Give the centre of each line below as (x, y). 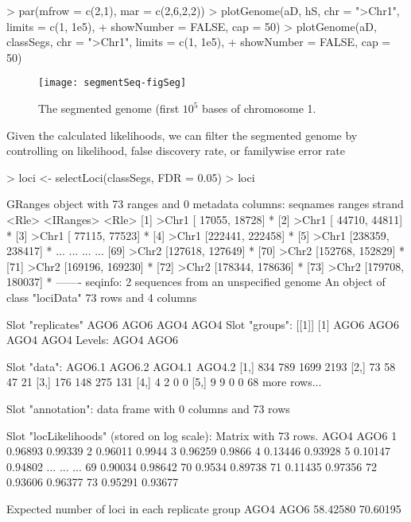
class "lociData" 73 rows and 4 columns (102, 297)
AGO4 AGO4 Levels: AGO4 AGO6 (93, 340)
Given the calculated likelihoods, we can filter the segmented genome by (182, 135)
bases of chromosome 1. (259, 108)
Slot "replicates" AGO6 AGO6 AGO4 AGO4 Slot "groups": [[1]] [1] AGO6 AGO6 (203, 324)
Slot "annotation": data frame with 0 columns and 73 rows (148, 408)
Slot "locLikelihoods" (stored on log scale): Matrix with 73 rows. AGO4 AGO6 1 (202, 435)
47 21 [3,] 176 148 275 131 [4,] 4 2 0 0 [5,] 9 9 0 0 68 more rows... (164, 382)
